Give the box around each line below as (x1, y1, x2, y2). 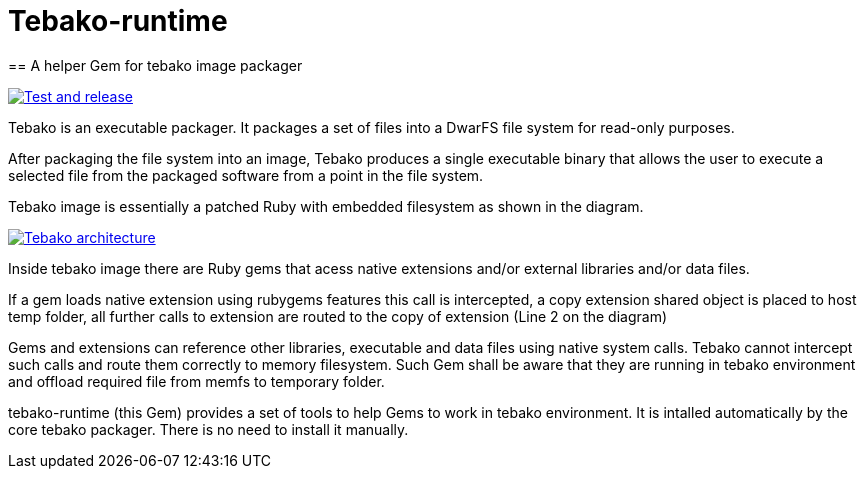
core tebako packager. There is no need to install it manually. (8, 420, 409, 438)
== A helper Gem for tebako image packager (8, 56, 303, 74)
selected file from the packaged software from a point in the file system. (8, 166, 484, 184)
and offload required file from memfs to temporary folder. (8, 372, 385, 390)
